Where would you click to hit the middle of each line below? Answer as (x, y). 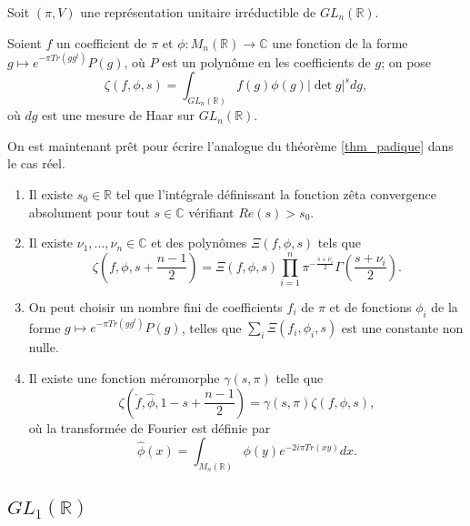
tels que (339, 243)
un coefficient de (101, 42)
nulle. (44, 347)
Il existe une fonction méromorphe (124, 377)
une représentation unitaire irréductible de (198, 12)
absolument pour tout (89, 212)
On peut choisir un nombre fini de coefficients (155, 307)
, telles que (211, 327)
